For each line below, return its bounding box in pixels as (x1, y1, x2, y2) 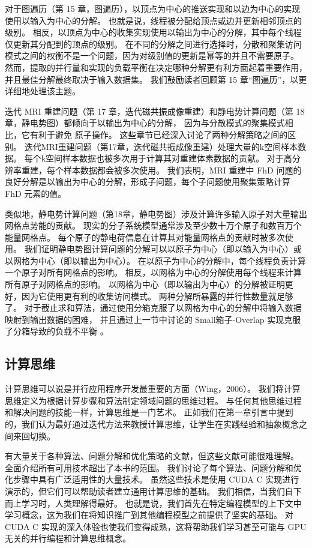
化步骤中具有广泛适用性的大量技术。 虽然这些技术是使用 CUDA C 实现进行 (5, 473, 299, 486)
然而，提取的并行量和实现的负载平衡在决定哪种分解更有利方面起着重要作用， (5, 61, 307, 73)
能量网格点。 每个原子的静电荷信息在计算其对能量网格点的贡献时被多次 (5, 230, 285, 243)
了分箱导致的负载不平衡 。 (5, 325, 109, 337)
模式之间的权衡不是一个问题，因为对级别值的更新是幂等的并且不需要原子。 (5, 49, 299, 62)
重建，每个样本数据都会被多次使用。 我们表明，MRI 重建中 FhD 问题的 (21, 163, 302, 176)
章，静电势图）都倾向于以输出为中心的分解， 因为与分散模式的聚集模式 (5, 116, 285, 129)
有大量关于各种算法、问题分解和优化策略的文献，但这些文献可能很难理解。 (5, 450, 299, 462)
